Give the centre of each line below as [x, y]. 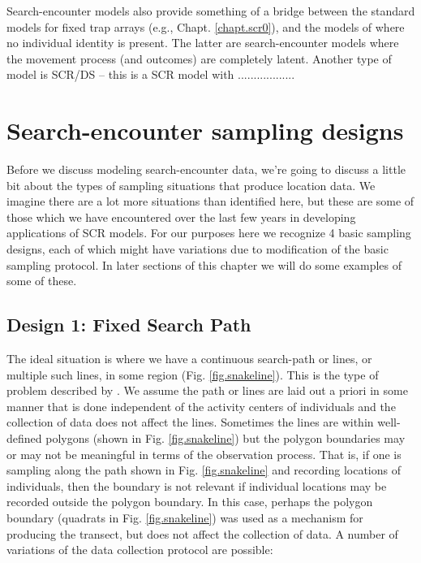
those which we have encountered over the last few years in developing [181, 217]
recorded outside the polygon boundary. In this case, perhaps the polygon [190, 502]
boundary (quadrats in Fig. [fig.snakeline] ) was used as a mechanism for [185, 517]
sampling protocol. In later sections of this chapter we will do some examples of [204, 264]
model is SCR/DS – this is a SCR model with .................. [151, 74]
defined [24, 438]
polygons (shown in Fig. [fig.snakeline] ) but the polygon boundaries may [226, 438]
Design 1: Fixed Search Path [129, 325]
